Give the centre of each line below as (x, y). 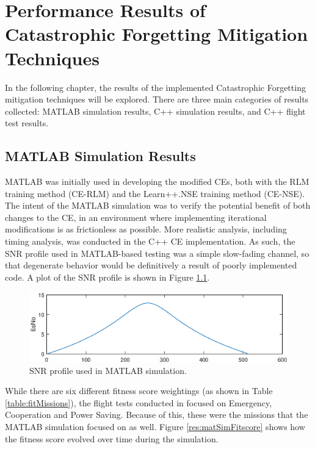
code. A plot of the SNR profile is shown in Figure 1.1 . (107, 277)
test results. (27, 123)
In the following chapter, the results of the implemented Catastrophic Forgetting (155, 87)
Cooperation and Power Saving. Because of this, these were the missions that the (157, 415)
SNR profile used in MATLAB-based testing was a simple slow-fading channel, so (157, 253)
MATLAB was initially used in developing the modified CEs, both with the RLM (157, 181)
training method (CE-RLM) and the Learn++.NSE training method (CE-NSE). (155, 193)
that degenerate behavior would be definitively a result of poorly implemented (151, 265)
